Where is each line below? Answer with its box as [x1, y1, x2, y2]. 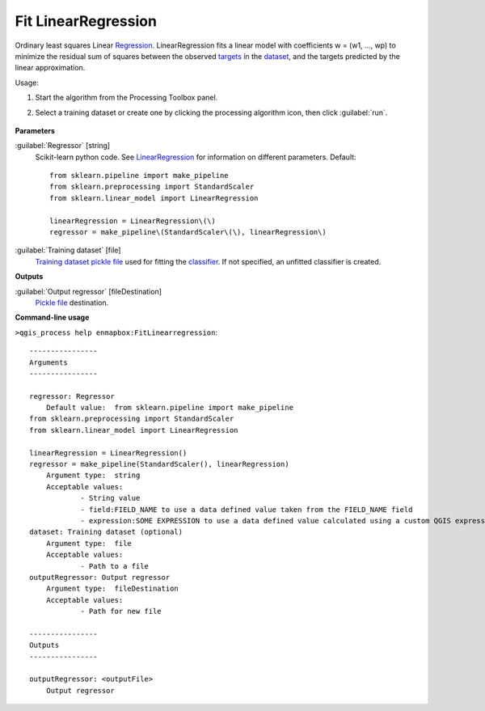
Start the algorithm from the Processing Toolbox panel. [35, 93, 218, 103]
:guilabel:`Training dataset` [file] [15, 245, 121, 255]
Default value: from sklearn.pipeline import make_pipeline [45, 403, 294, 413]
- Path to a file [80, 561, 150, 570]
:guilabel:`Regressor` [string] [15, 141, 111, 150]
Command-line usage [15, 312, 90, 323]
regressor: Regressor [29, 391, 115, 400]
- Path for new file [80, 607, 162, 616]
